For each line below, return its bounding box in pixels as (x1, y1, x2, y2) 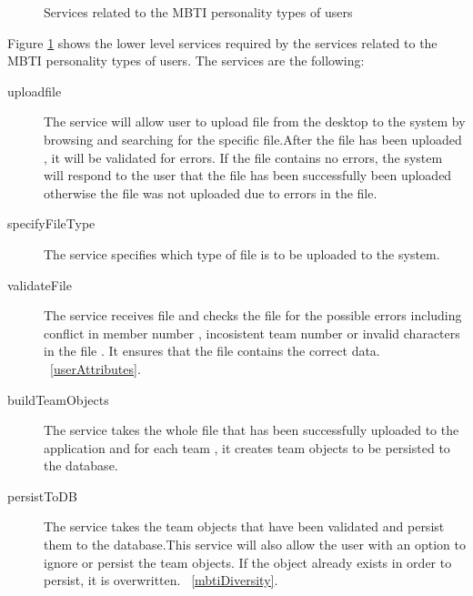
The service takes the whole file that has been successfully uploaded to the (44, 420, 459, 439)
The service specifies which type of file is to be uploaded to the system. (44, 244, 440, 263)
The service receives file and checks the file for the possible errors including (44, 306, 462, 325)
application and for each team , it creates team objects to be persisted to (44, 438, 450, 457)
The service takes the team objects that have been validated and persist (44, 517, 445, 536)
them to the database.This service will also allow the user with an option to (44, 535, 466, 554)
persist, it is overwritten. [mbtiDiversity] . (44, 571, 278, 590)
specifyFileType (7, 214, 96, 233)
